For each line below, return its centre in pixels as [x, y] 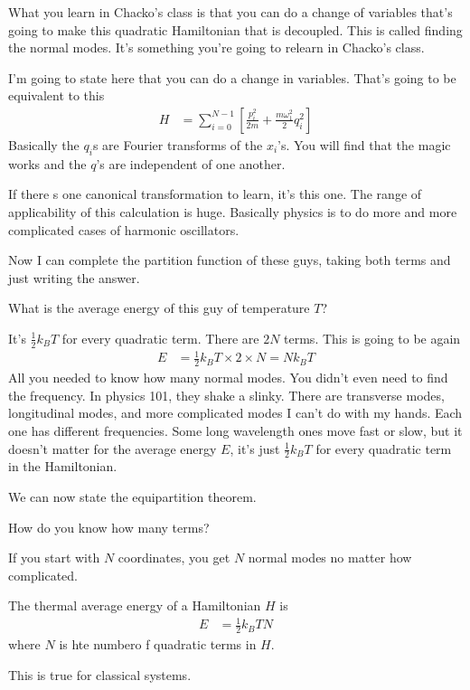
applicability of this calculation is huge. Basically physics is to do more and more [233, 211]
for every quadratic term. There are [160, 338]
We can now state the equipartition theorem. [132, 496]
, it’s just [255, 448]
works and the [47, 163]
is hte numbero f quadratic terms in [158, 644]
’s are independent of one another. [191, 163]
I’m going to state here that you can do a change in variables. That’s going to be [232, 77]
